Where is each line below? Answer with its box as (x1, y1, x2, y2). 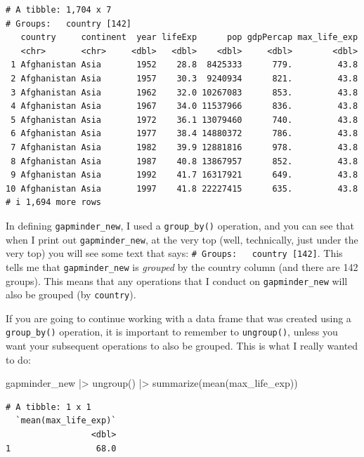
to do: (6, 352, 31, 366)
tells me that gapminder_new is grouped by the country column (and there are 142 (6, 259, 358, 274)
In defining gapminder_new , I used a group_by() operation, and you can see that (6, 218, 354, 232)
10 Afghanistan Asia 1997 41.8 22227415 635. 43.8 (6, 183, 358, 194)
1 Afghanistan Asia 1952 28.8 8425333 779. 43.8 (11, 60, 358, 70)
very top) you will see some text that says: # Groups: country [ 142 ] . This (6, 246, 343, 260)
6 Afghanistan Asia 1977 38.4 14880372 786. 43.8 (11, 128, 358, 139)
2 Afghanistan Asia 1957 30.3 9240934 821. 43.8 (11, 73, 358, 84)
